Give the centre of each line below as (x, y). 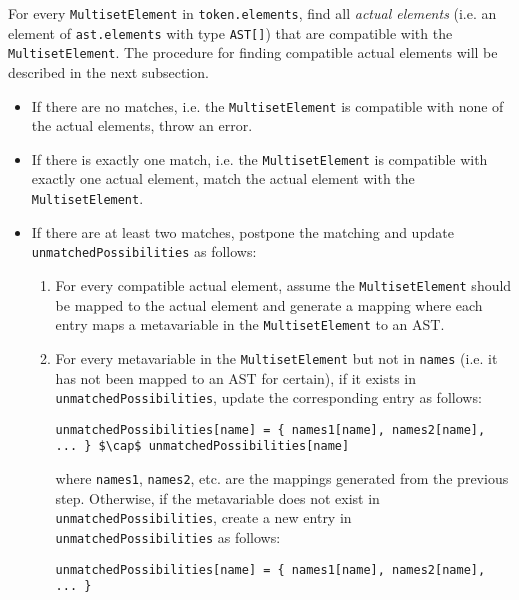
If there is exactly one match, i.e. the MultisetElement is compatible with (259, 158)
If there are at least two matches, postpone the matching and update (243, 231)
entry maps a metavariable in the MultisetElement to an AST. (250, 324)
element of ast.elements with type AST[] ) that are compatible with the (230, 32)
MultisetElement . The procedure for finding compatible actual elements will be (253, 52)
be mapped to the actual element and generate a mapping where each (269, 304)
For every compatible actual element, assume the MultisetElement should (283, 284)
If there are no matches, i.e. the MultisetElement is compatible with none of (267, 105)
